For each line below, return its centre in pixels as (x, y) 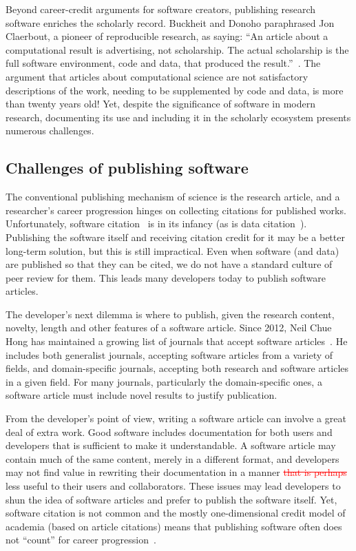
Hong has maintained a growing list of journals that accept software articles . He (177, 341)
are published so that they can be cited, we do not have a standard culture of (169, 264)
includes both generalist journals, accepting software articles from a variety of (169, 354)
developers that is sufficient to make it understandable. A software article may (171, 445)
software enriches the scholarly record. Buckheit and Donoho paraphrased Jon (170, 22)
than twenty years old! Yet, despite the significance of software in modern (160, 104)
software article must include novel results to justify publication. (142, 395)
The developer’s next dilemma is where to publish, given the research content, (170, 314)
